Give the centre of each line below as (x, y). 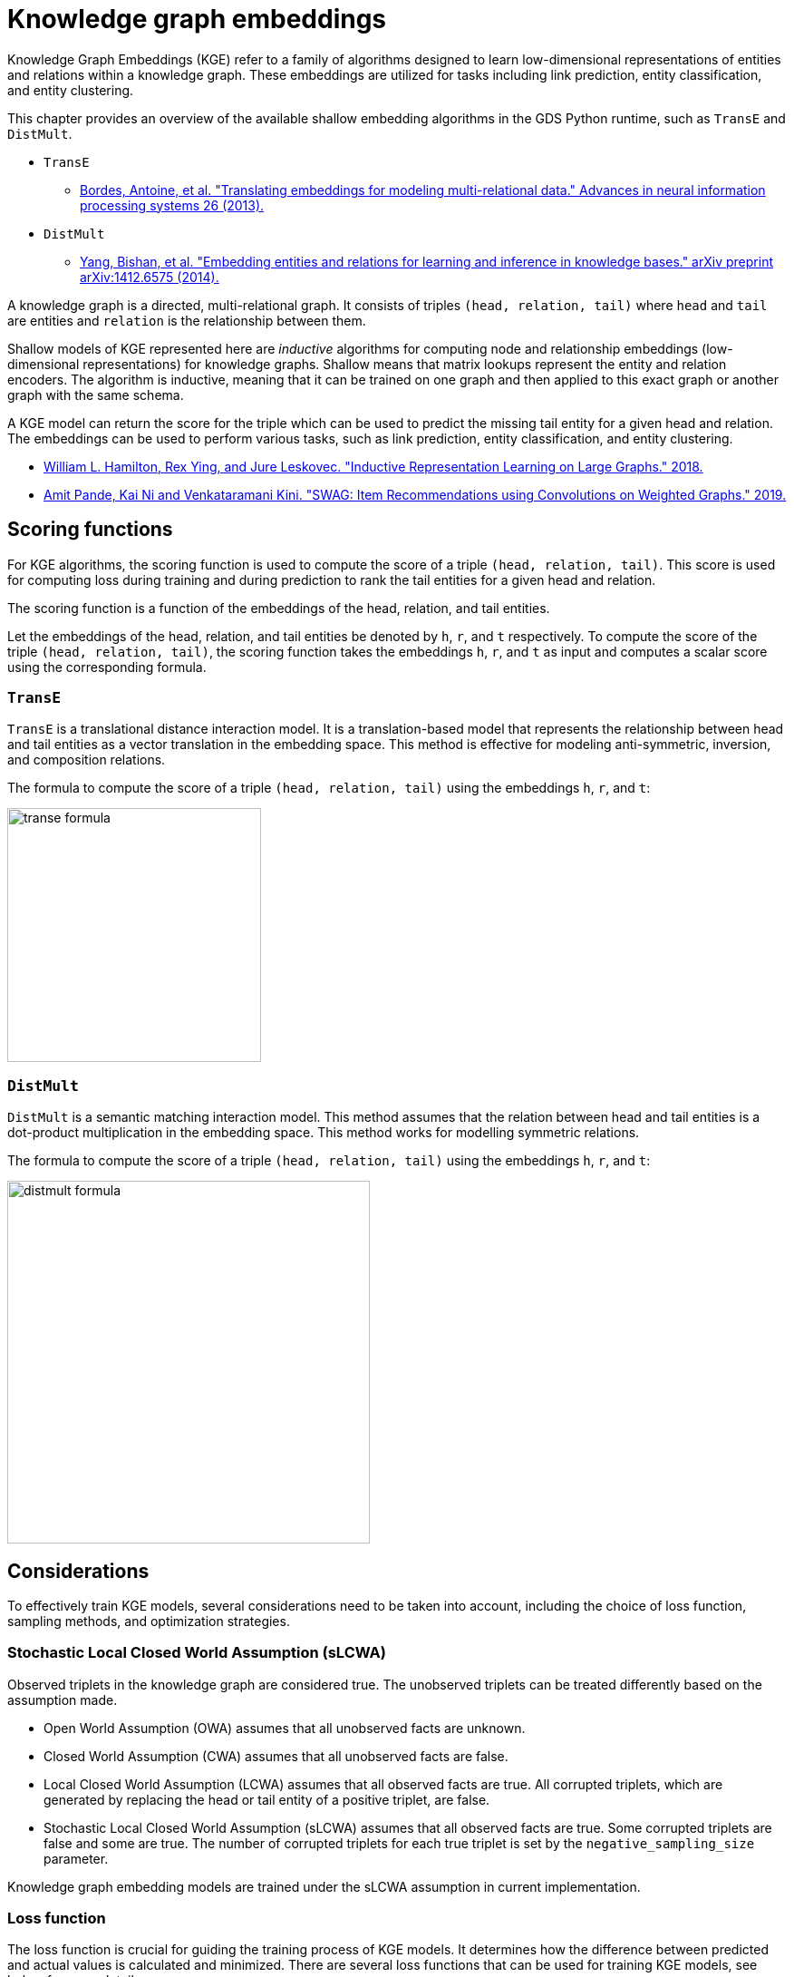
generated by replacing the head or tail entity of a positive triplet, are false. (267, 1799)
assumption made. (63, 1699)
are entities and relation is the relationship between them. (187, 320)
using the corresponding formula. (107, 667)
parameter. (76, 1858)
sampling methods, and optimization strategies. (149, 1621)
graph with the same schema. (96, 394)
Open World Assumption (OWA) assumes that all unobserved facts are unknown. (285, 1728)
